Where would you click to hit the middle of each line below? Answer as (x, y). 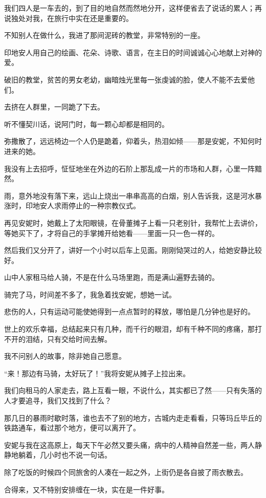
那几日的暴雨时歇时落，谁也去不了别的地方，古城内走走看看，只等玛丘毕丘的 (133, 417)
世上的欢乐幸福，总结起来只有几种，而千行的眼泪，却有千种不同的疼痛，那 (129, 329)
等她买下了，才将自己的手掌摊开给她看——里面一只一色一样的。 (112, 233)
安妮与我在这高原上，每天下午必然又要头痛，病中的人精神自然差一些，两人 (129, 445)
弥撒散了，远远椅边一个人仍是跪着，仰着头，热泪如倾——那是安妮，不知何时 (133, 141)
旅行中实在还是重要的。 (93, 18)
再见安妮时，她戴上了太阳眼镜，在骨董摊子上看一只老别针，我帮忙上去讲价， (133, 222)
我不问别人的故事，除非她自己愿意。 (65, 356)
